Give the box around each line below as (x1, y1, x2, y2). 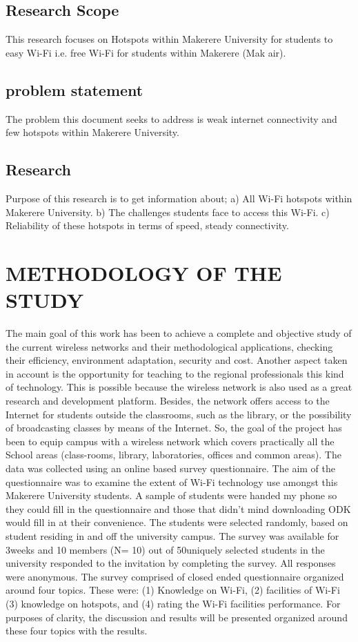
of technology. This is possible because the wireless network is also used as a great (6, 380, 352, 394)
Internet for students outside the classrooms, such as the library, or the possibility (6, 407, 352, 421)
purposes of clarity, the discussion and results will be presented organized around (6, 610, 348, 624)
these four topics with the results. (6, 623, 148, 638)
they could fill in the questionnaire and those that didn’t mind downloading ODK (6, 501, 351, 516)
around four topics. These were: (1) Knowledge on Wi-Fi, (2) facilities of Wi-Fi (6, 583, 340, 597)
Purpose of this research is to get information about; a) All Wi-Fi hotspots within (6, 191, 352, 205)
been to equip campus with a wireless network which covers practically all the (6, 434, 335, 448)
